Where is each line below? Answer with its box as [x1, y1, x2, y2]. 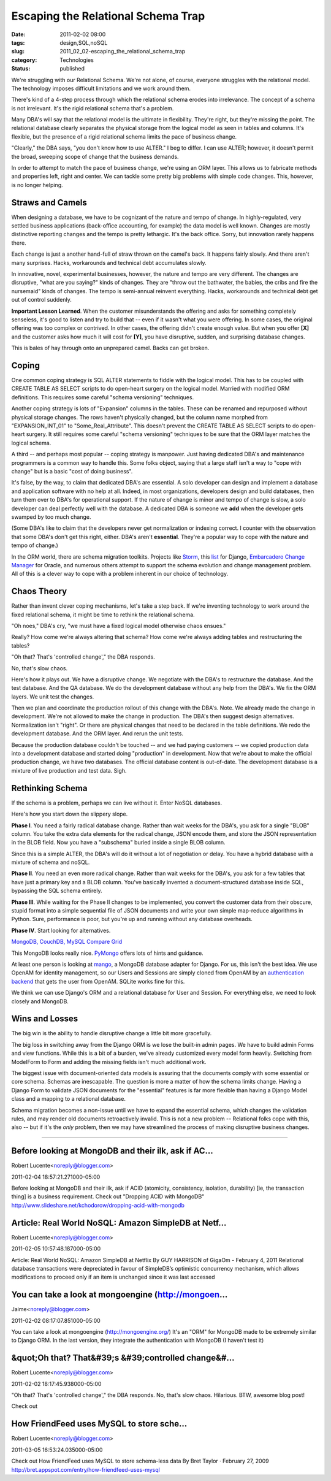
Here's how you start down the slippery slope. [11, 810, 128, 818]
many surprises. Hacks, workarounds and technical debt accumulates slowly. [11, 259, 207, 266]
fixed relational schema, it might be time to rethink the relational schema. [11, 611, 196, 618]
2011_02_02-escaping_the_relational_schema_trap [59, 48, 186, 55]
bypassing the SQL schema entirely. [11, 887, 102, 895]
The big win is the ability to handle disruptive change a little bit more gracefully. [11, 1030, 212, 1037]
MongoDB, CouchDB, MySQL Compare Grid [11, 938, 123, 946]
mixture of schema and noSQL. [11, 859, 90, 866]
